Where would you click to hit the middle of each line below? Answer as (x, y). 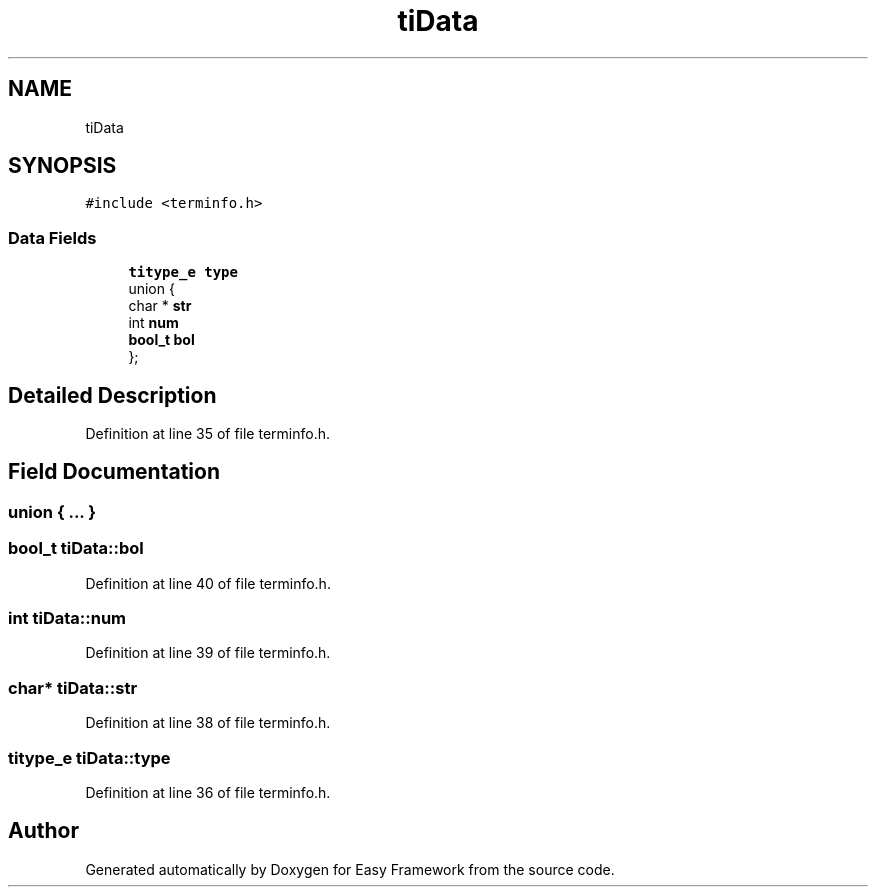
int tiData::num (67, 618)
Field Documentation (114, 472)
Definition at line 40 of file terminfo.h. (208, 583)
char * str (160, 306)
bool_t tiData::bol (76, 548)
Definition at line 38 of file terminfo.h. (208, 723)
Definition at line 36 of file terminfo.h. (208, 792)
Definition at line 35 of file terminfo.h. (207, 434)
